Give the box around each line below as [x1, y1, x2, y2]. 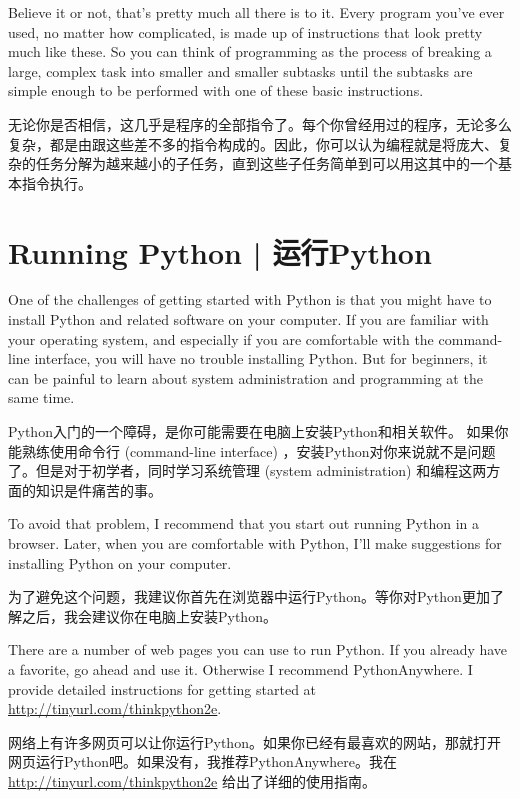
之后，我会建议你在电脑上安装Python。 [21, 605, 277, 626]
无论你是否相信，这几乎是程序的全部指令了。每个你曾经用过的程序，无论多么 [8, 113, 512, 134]
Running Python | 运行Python [8, 231, 432, 272]
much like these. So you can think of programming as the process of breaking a [8, 41, 492, 62]
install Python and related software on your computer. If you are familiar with [8, 309, 489, 330]
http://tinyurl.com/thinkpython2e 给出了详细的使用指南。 [8, 770, 376, 791]
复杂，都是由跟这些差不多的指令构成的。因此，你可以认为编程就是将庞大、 [8, 133, 498, 154]
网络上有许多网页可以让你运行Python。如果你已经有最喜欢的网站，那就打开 [8, 731, 501, 752]
